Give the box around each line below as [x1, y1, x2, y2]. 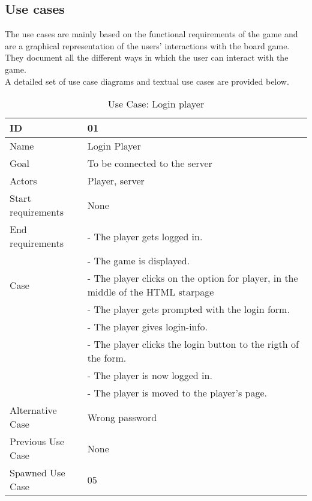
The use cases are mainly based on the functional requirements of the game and [5, 28, 298, 40]
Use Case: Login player [107, 97, 205, 111]
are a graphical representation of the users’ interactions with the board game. [5, 39, 290, 52]
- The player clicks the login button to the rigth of [87, 337, 299, 351]
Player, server [87, 174, 145, 188]
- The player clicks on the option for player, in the [87, 271, 298, 285]
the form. [87, 351, 127, 365]
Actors [10, 174, 37, 188]
